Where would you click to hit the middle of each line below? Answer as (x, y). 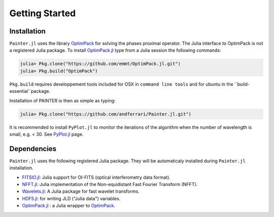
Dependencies (33, 149)
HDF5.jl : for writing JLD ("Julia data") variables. (71, 198)
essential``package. (30, 91)
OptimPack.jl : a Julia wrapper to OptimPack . (69, 206)
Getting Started (43, 13)
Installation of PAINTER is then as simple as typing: (62, 100)
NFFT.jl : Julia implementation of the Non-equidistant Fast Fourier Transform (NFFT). (110, 185)
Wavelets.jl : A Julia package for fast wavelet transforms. (81, 191)
